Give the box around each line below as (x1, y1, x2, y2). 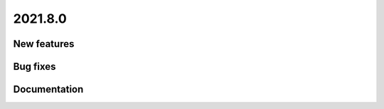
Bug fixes (13, 61, 56, 73)
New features (13, 38, 75, 50)
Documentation (13, 83, 84, 95)
